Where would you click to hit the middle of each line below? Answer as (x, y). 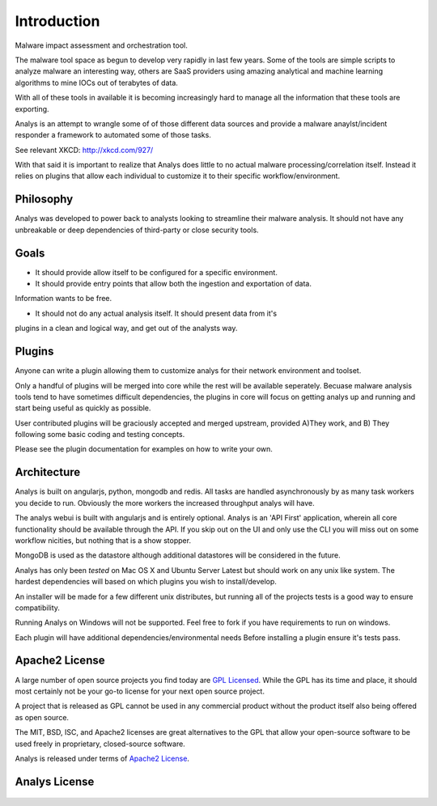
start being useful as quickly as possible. (83, 408)
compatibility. (38, 608)
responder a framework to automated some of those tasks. (113, 135)
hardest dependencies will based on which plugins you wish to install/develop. (146, 582)
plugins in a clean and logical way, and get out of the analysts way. (126, 329)
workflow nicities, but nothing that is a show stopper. (103, 540)
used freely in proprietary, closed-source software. (100, 744)
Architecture (48, 472)
